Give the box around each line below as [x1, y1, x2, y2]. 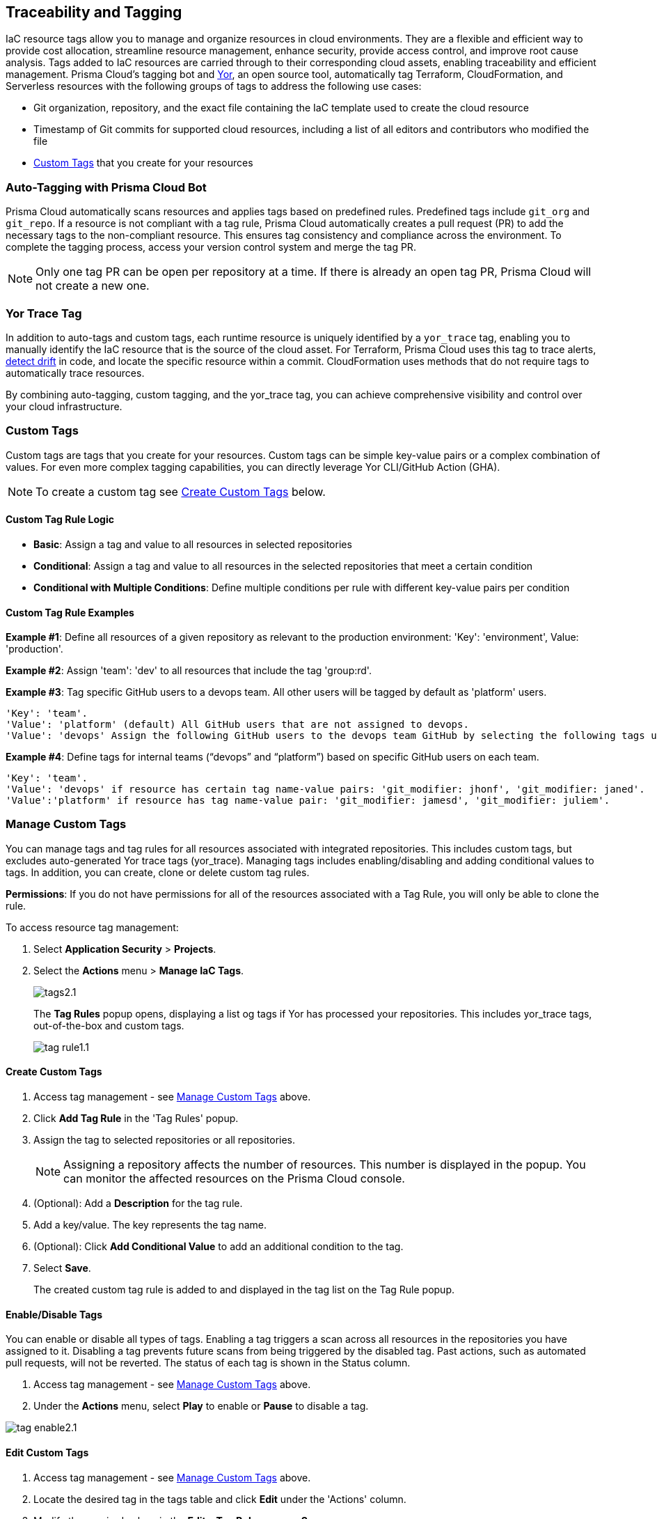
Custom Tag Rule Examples [6, 606, 134, 618]
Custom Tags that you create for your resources [33, 157, 253, 169]
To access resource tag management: [6, 921, 179, 933]
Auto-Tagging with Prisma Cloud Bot [6, 180, 207, 194]
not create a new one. [35, 279, 150, 293]
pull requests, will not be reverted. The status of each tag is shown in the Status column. [6, 1357, 411, 1369]
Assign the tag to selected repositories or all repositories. [33, 1134, 296, 1146]
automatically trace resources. [6, 366, 145, 379]
